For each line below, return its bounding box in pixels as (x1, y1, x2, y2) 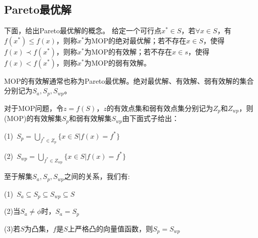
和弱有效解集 (69, 113, 112, 124)
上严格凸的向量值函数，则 (67, 223, 153, 233)
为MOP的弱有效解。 (84, 57, 151, 68)
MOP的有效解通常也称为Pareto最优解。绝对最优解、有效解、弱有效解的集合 (4, 75, 254, 86)
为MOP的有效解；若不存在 (84, 46, 173, 56)
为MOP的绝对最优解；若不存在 (84, 35, 187, 45)
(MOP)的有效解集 (4, 113, 62, 124)
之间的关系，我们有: (64, 171, 130, 182)
